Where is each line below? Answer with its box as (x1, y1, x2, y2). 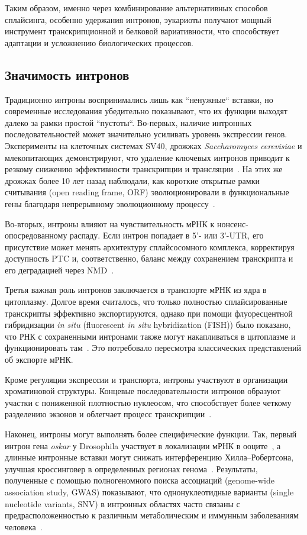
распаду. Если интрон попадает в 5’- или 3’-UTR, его (70, 229, 264, 241)
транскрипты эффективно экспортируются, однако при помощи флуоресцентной (5, 307, 293, 319)
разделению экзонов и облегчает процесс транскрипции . (5, 408, 212, 420)
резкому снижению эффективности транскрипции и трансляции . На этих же (5, 163, 283, 175)
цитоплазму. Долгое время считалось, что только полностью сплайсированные (5, 295, 287, 308)
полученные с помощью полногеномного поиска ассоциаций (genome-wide (5, 474, 274, 486)
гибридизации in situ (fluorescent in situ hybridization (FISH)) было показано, (5, 318, 291, 331)
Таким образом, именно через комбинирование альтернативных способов (5, 2, 268, 14)
